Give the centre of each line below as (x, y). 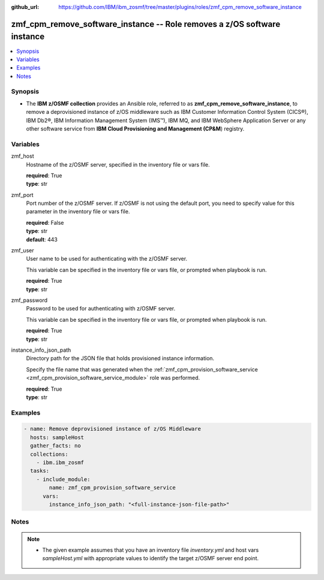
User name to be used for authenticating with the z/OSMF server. (107, 259)
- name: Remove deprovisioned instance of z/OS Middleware (112, 429)
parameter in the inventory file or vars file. (78, 212)
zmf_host (22, 156)
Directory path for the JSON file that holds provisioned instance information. (120, 358)
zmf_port (22, 195)
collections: (49, 454)
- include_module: (63, 479)
